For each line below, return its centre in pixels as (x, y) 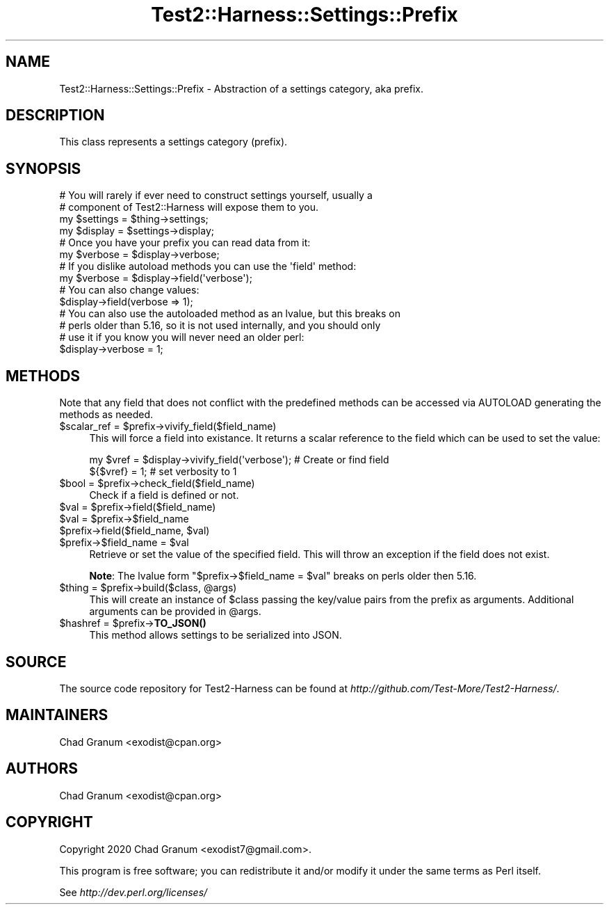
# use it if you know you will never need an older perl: (182, 337)
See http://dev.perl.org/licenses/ (133, 892)
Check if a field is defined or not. (164, 495)
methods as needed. (106, 415)
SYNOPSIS (43, 168)
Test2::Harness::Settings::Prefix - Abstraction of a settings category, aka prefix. (241, 88)
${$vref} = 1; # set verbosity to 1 (163, 472)
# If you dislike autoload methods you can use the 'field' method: (208, 266)
